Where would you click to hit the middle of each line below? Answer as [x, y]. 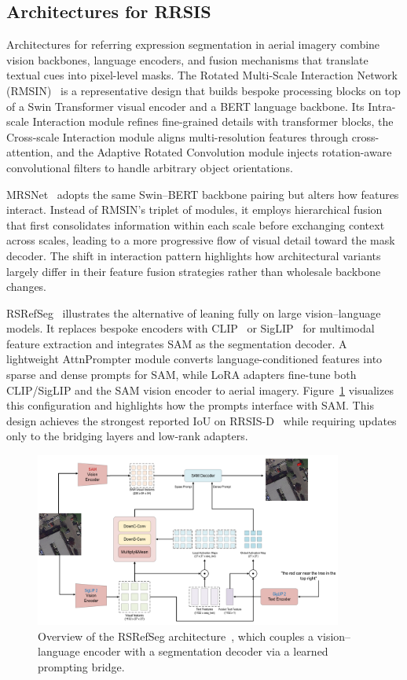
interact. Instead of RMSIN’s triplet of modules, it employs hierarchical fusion [194, 210]
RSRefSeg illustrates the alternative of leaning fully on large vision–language [194, 312]
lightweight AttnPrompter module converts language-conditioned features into [194, 359]
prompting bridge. [81, 666]
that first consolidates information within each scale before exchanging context [196, 224]
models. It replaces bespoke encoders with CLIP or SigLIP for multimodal [191, 328]
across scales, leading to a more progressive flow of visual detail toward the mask [201, 240]
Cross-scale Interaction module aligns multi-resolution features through [178, 136]
